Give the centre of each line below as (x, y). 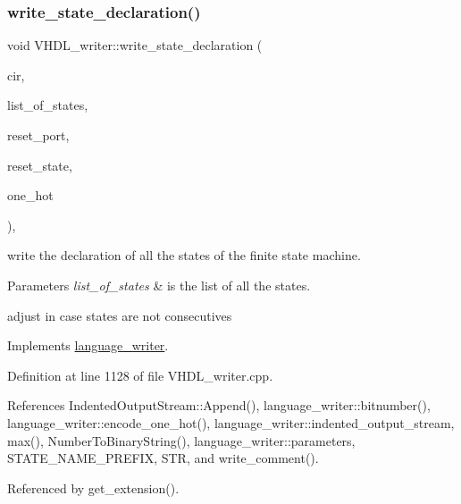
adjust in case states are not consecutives (120, 315)
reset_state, (40, 165)
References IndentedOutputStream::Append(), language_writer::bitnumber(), (219, 405)
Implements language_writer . (88, 345)
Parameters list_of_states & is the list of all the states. (159, 285)
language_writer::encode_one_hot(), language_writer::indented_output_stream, (231, 422)
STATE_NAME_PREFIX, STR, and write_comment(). (163, 458)
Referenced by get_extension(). (93, 487)
